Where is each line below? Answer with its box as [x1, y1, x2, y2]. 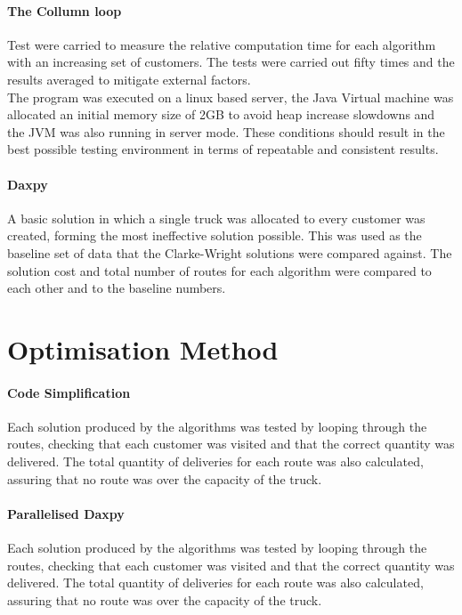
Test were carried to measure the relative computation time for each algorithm [7, 35, 436, 53]
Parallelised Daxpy [7, 504, 125, 522]
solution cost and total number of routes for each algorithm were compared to [7, 261, 432, 279]
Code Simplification [7, 383, 131, 401]
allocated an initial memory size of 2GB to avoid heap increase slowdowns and [7, 105, 435, 124]
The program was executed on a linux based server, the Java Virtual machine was [7, 87, 454, 106]
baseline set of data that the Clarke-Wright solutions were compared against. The [7, 243, 452, 262]
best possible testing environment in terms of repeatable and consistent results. [7, 140, 439, 158]
